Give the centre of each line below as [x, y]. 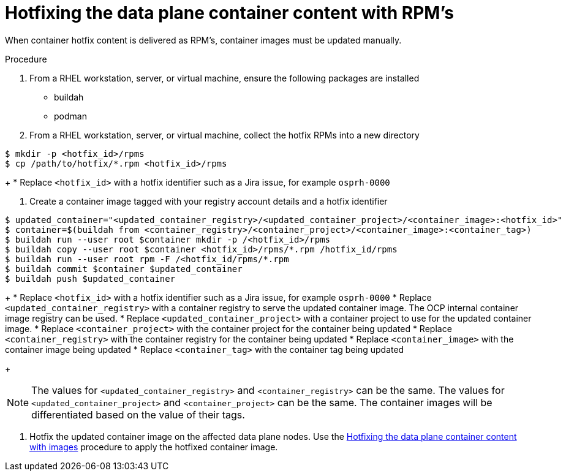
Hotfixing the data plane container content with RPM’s [229, 13]
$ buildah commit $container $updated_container [124, 269]
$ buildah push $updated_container [90, 278]
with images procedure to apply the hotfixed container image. [154, 447]
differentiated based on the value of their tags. [138, 414]
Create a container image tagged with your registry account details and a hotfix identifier [209, 201]
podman [70, 116]
